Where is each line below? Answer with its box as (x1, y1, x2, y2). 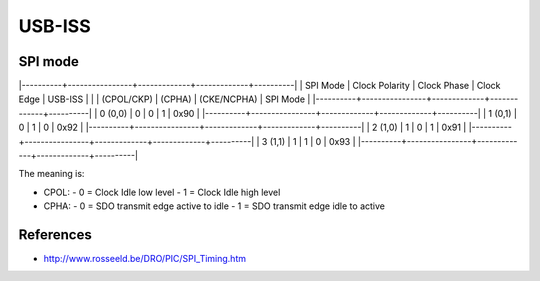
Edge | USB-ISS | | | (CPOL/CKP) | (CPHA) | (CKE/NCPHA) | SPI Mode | (18, 93, 311, 105)
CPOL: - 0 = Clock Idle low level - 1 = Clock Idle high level (43, 186, 281, 198)
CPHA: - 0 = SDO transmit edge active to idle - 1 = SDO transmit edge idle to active (43, 200, 385, 212)
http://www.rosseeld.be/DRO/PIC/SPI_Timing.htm (43, 253, 247, 265)
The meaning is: (18, 168, 85, 180)
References (18, 226, 92, 243)
